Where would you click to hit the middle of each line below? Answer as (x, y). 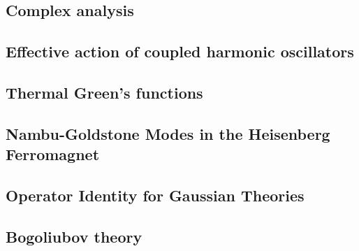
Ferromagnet (53, 154)
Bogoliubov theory (74, 236)
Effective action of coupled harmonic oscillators (180, 51)
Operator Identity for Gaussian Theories (155, 195)
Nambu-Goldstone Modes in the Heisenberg (168, 133)
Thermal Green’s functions (104, 92)
